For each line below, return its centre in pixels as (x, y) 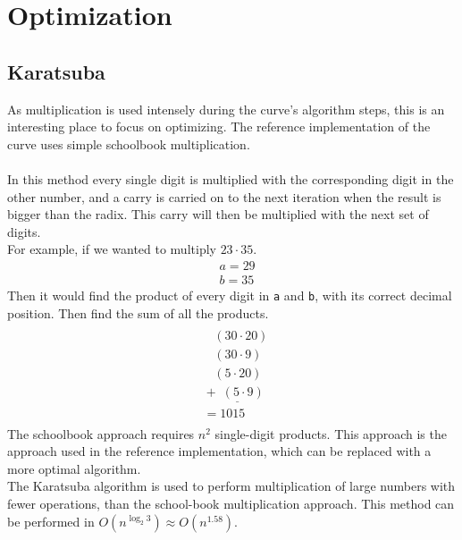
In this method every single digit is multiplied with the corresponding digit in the (231, 178)
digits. (24, 231)
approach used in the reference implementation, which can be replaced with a (219, 451)
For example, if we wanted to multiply (112, 249)
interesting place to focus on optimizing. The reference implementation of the (219, 127)
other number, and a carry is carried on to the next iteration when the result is (224, 196)
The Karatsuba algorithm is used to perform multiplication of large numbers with (231, 486)
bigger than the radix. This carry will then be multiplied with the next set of (218, 214)
